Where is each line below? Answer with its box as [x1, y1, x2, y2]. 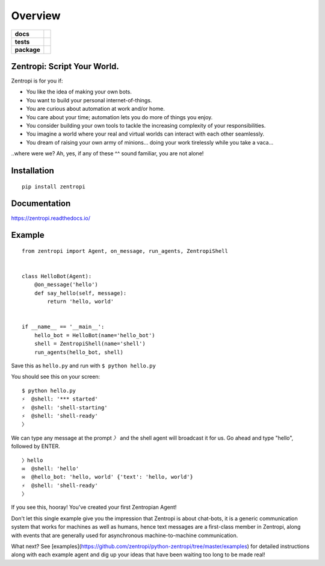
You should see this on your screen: [11, 373, 101, 381]
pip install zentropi [22, 183, 85, 190]
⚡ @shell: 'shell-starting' [22, 404, 108, 411]
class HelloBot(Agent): [22, 273, 92, 280]
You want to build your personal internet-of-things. [26, 96, 152, 104]
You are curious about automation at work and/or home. [26, 105, 165, 113]
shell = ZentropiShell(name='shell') [34, 340, 146, 347]
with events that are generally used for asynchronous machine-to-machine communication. [11, 532, 238, 539]
